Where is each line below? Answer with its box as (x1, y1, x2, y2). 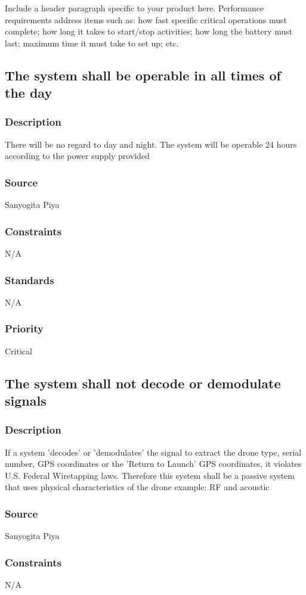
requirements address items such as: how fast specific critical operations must (5, 13, 288, 26)
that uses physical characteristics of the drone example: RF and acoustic (5, 481, 270, 493)
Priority (5, 321, 44, 336)
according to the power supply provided (5, 149, 150, 162)
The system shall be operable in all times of (5, 66, 281, 84)
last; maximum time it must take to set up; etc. (5, 36, 179, 49)
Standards (5, 272, 54, 287)
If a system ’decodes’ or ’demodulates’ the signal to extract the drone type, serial (5, 446, 302, 458)
